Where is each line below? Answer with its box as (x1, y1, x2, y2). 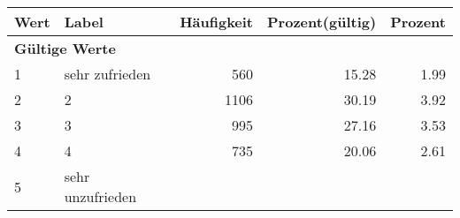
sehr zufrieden (64, 64, 151, 84)
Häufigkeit (180, 11, 254, 32)
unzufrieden (64, 186, 137, 207)
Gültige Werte (14, 38, 116, 58)
